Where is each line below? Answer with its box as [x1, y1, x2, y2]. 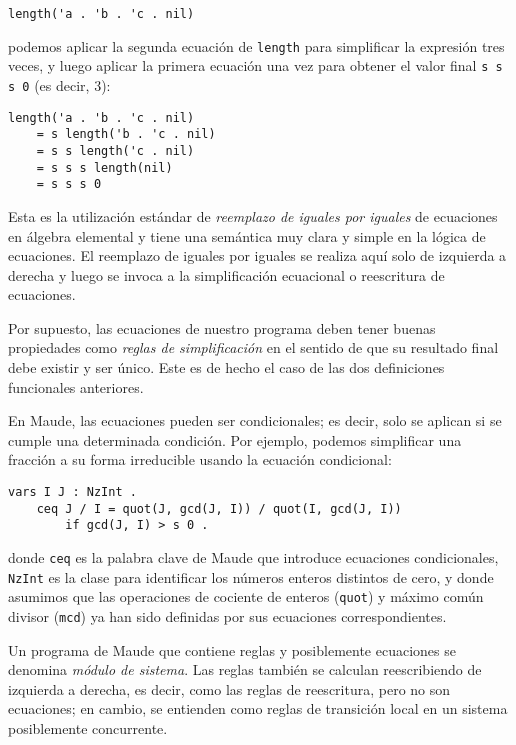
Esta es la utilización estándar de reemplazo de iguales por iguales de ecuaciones [8, 205, 498, 226]
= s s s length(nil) [36, 160, 173, 175]
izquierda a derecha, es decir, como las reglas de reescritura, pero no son [8, 678, 451, 699]
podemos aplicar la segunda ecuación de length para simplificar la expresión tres [8, 35, 505, 56]
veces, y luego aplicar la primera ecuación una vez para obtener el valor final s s [8, 55, 503, 76]
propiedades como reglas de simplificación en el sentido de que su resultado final [8, 337, 499, 358]
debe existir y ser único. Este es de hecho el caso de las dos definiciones [8, 357, 445, 378]
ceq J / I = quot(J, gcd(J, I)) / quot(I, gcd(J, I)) [36, 501, 402, 516]
